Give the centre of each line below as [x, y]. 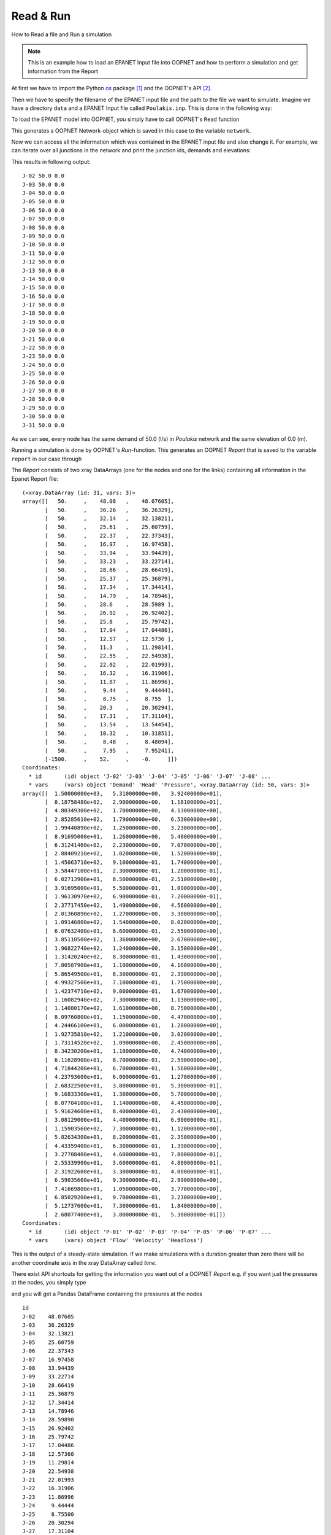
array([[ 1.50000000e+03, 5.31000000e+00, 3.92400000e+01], [123, 793]
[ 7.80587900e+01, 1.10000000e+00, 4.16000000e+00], [134, 965]
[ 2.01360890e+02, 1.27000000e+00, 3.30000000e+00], [134, 914]
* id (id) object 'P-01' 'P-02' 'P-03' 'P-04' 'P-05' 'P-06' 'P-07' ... [150, 1232]
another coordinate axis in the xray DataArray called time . [84, 1262]
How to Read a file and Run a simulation [62, 34]
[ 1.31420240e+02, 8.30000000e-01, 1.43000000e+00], [134, 957]
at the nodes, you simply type [49, 1283]
